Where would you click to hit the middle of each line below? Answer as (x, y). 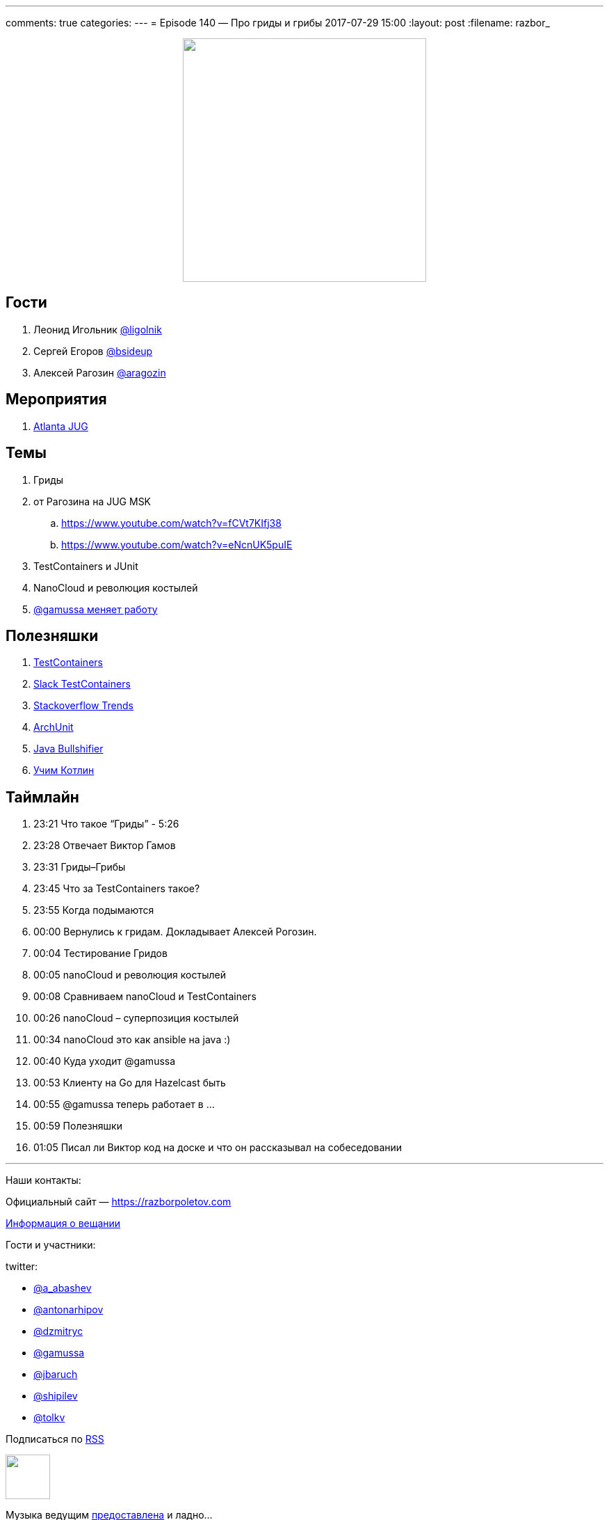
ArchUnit (54, 727)
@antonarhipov (68, 1310)
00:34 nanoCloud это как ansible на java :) (132, 1040)
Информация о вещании (63, 1224)
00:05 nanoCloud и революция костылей (130, 975)
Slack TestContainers (82, 684)
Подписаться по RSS (55, 1439)
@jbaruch (56, 1375)
